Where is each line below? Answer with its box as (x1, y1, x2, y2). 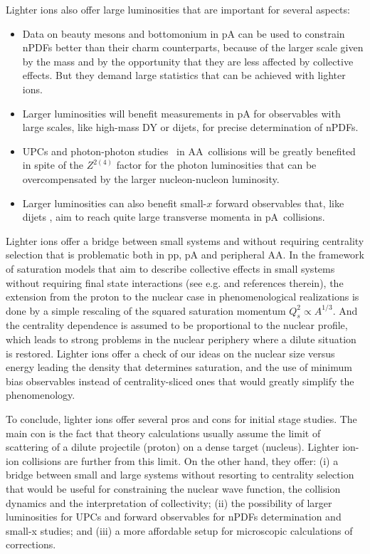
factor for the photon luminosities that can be (116, 157, 317, 172)
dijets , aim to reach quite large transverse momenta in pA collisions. (22, 209, 325, 224)
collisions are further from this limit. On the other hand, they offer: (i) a (22, 453, 339, 468)
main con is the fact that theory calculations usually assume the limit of (6, 425, 321, 440)
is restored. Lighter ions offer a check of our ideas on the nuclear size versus (6, 345, 335, 360)
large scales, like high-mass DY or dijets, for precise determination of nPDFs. (22, 120, 359, 135)
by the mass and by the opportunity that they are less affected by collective (22, 53, 354, 68)
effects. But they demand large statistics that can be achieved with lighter (22, 68, 346, 83)
